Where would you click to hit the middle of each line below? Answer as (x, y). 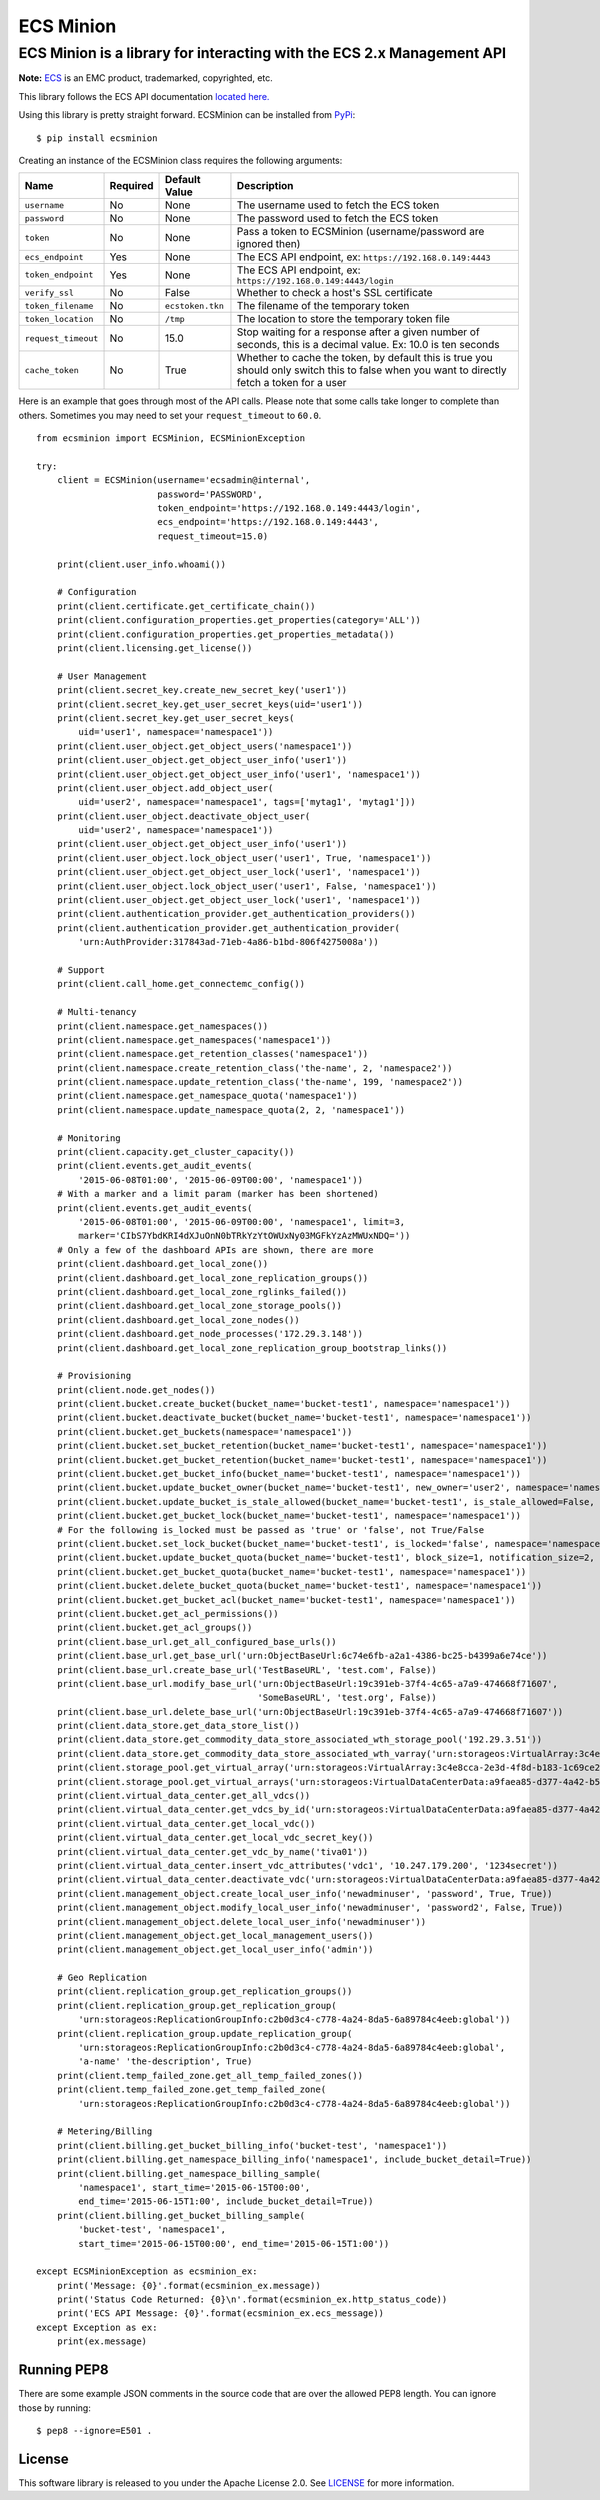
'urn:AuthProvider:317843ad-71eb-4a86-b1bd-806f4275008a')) (228, 942)
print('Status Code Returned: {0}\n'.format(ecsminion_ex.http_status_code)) (252, 2299)
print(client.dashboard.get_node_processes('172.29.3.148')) (210, 1334)
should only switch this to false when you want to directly (371, 370)
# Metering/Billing (104, 2131)
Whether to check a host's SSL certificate (335, 293)
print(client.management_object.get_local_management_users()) (215, 1935)
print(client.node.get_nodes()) (136, 1389)
